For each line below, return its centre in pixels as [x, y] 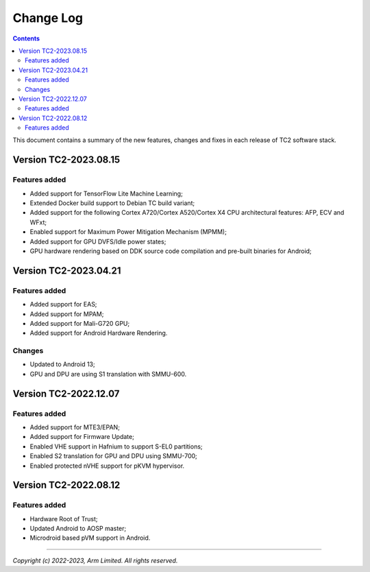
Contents [26, 38]
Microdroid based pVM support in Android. [90, 538]
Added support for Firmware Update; [82, 437]
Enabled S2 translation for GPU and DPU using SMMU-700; [114, 456]
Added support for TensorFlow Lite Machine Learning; [106, 193]
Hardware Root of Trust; [64, 519]
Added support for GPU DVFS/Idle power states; [98, 241]
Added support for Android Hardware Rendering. [99, 333]
